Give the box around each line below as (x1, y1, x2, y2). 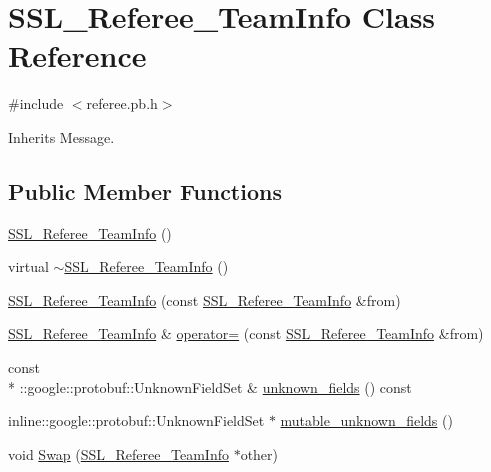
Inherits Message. (8, 126, 115, 147)
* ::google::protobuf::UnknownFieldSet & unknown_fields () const (8, 376, 412, 397)
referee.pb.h (86, 93, 158, 114)
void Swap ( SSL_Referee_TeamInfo (8, 443, 229, 464)
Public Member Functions (8, 175, 282, 206)
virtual (8, 256, 49, 277)
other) (240, 443, 279, 464)
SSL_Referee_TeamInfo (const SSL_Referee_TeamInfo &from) (8, 289, 401, 310)
